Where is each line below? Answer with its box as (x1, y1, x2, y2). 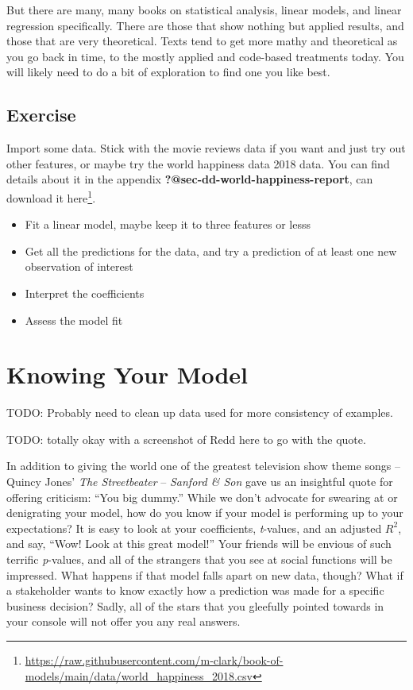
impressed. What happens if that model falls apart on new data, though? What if (6, 566, 403, 583)
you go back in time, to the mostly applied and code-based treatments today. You (6, 48, 404, 64)
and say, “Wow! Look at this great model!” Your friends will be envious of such (6, 535, 392, 552)
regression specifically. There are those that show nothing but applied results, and (6, 17, 404, 33)
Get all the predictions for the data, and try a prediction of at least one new (25, 242, 397, 259)
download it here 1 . (6, 187, 96, 206)
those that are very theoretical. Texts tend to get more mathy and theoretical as (6, 33, 398, 49)
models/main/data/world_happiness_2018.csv (25, 667, 253, 684)
